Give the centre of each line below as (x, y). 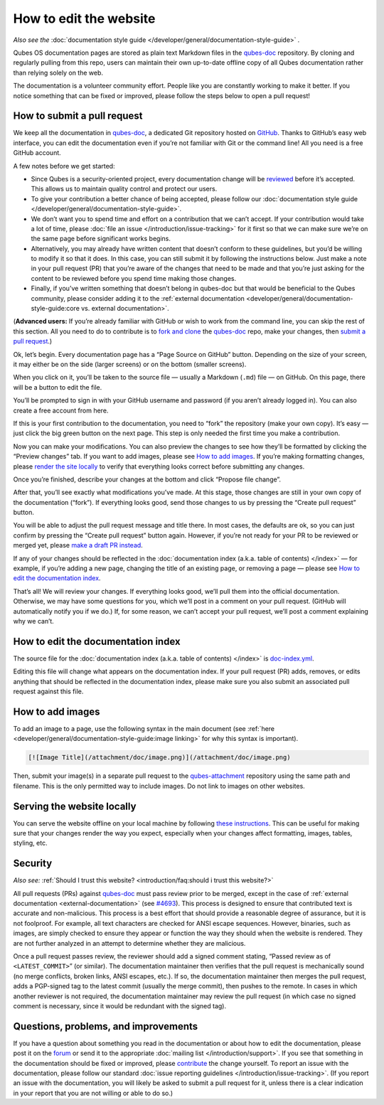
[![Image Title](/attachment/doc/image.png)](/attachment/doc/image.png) (159, 758)
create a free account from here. (61, 410)
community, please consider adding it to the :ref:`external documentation (138, 298)
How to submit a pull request (78, 116)
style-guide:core (55, 309)
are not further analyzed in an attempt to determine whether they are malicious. (129, 943)
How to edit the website (84, 18)
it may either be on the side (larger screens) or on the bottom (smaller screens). (130, 364)
